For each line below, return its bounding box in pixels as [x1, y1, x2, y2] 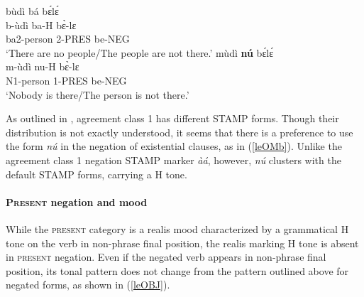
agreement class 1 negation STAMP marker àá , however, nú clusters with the [6, 152, 341, 167]
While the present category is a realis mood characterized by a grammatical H [6, 221, 349, 236]
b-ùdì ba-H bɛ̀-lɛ [6, 17, 77, 32]
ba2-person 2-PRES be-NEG [6, 31, 130, 46]
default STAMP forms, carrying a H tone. [6, 166, 187, 181]
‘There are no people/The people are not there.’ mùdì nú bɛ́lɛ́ [6, 45, 274, 60]
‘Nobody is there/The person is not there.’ [6, 87, 189, 102]
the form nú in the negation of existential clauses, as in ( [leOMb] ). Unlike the [6, 139, 342, 153]
